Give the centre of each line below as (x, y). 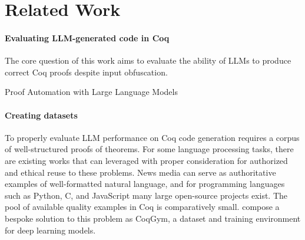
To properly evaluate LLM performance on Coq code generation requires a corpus (152, 137)
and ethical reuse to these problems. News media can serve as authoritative (140, 172)
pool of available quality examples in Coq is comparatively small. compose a (142, 207)
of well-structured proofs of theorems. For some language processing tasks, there (149, 149)
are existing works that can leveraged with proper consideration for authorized (146, 160)
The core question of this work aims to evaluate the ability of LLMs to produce (148, 60)
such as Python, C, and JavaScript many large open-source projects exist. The (146, 195)
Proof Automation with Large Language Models (91, 92)
